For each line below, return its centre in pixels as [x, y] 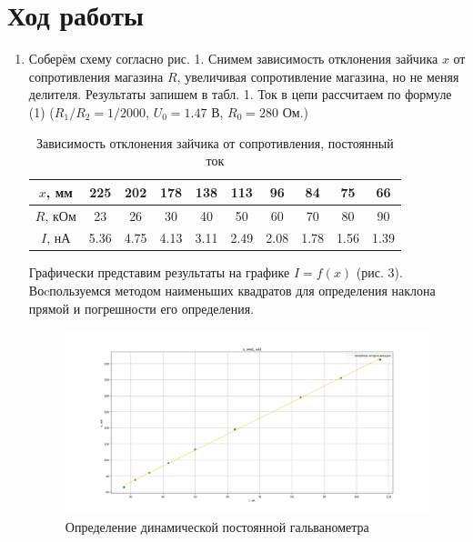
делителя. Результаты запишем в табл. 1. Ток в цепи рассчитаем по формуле [240, 94]
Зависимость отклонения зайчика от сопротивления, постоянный [215, 142]
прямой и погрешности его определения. [141, 308]
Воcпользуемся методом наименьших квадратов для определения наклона [232, 291]
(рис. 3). [379, 272]
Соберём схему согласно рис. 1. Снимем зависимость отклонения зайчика [233, 59]
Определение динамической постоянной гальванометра [217, 526]
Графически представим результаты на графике [159, 272]
